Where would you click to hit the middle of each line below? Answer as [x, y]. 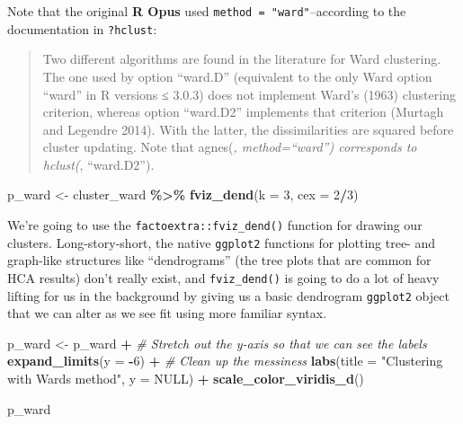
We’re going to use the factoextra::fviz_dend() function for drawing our [215, 225]
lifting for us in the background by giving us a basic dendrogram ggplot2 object [228, 295]
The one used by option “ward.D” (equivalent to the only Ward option [237, 76]
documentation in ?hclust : [82, 28]
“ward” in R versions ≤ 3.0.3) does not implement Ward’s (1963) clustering [249, 94]
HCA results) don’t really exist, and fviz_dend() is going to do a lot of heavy [223, 277]
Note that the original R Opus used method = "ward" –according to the [207, 11]
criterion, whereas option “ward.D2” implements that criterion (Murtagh [243, 112]
